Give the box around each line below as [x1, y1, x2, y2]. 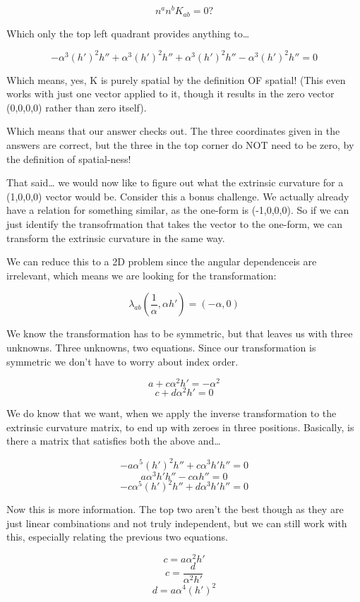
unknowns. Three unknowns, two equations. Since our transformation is [6, 339, 316, 354]
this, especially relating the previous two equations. [6, 529, 228, 544]
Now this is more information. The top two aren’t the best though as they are [6, 502, 344, 517]
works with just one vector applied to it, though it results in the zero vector [6, 86, 335, 101]
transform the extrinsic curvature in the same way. [6, 230, 225, 245]
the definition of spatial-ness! [6, 151, 131, 166]
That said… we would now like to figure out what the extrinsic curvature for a [6, 175, 344, 190]
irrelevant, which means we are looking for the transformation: [6, 267, 277, 282]
